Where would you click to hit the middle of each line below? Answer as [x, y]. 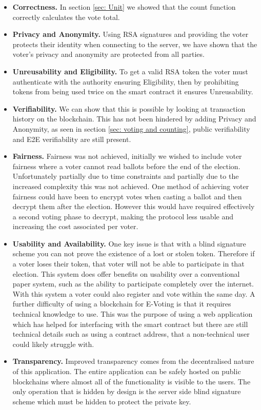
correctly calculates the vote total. [66, 17]
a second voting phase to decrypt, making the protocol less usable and [123, 216]
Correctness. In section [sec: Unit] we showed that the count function [124, 7]
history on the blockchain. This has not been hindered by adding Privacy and [134, 119]
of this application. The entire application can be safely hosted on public [127, 371]
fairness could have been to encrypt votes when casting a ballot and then [127, 196]
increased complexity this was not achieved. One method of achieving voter [131, 186]
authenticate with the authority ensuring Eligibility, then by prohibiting [126, 81]
